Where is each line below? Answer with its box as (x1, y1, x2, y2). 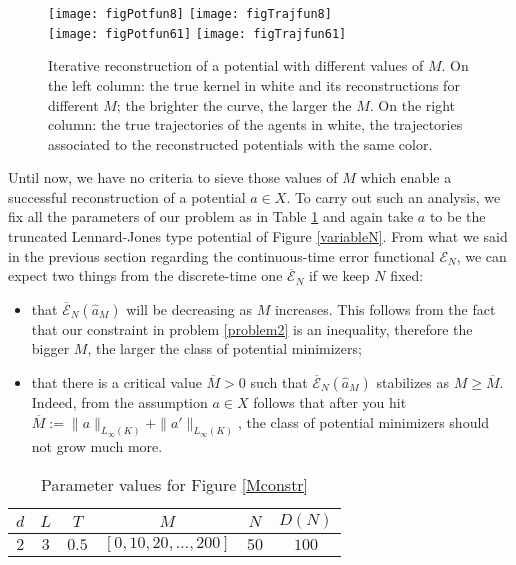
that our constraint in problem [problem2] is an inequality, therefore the (31, 318, 473, 339)
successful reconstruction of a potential (8, 186, 246, 207)
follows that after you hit (253, 392, 407, 413)
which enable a (360, 167, 452, 188)
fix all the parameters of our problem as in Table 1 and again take (8, 206, 414, 227)
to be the (429, 206, 486, 227)
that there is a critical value (31, 372, 202, 393)
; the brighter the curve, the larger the (116, 94, 352, 115)
